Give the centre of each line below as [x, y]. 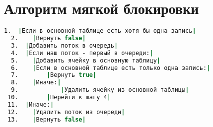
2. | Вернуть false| [48, 38]
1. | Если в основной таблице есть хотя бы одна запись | [100, 31]
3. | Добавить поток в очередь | [65, 45]
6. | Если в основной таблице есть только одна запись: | [111, 68]
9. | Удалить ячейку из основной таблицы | [100, 90]
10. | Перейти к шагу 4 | [59, 97]
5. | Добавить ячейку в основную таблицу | [86, 60]
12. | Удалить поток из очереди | [66, 112]
